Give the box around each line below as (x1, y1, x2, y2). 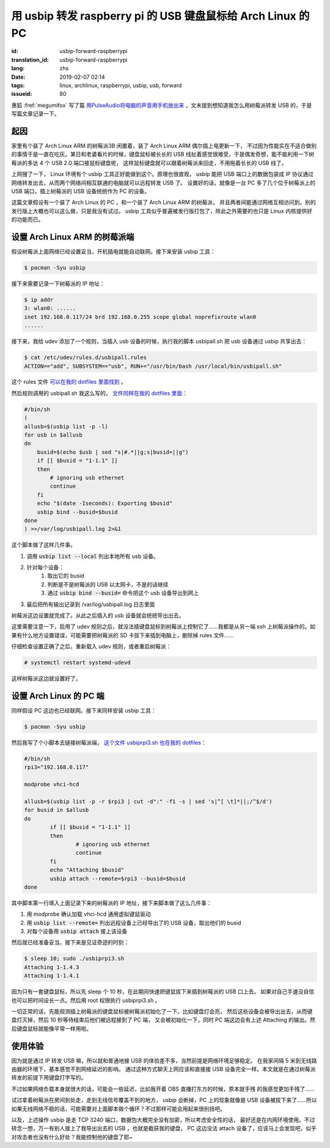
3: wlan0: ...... (24, 305, 76, 312)
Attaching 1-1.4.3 (24, 963, 79, 971)
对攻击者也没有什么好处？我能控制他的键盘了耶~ (11, 1133, 133, 1141)
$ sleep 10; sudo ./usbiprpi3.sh (24, 955, 125, 962)
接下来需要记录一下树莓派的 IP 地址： (11, 280, 105, 287)
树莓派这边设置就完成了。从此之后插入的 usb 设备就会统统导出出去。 (11, 612, 185, 620)
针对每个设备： (26, 564, 64, 571)
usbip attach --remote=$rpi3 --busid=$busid (50, 875, 186, 882)
